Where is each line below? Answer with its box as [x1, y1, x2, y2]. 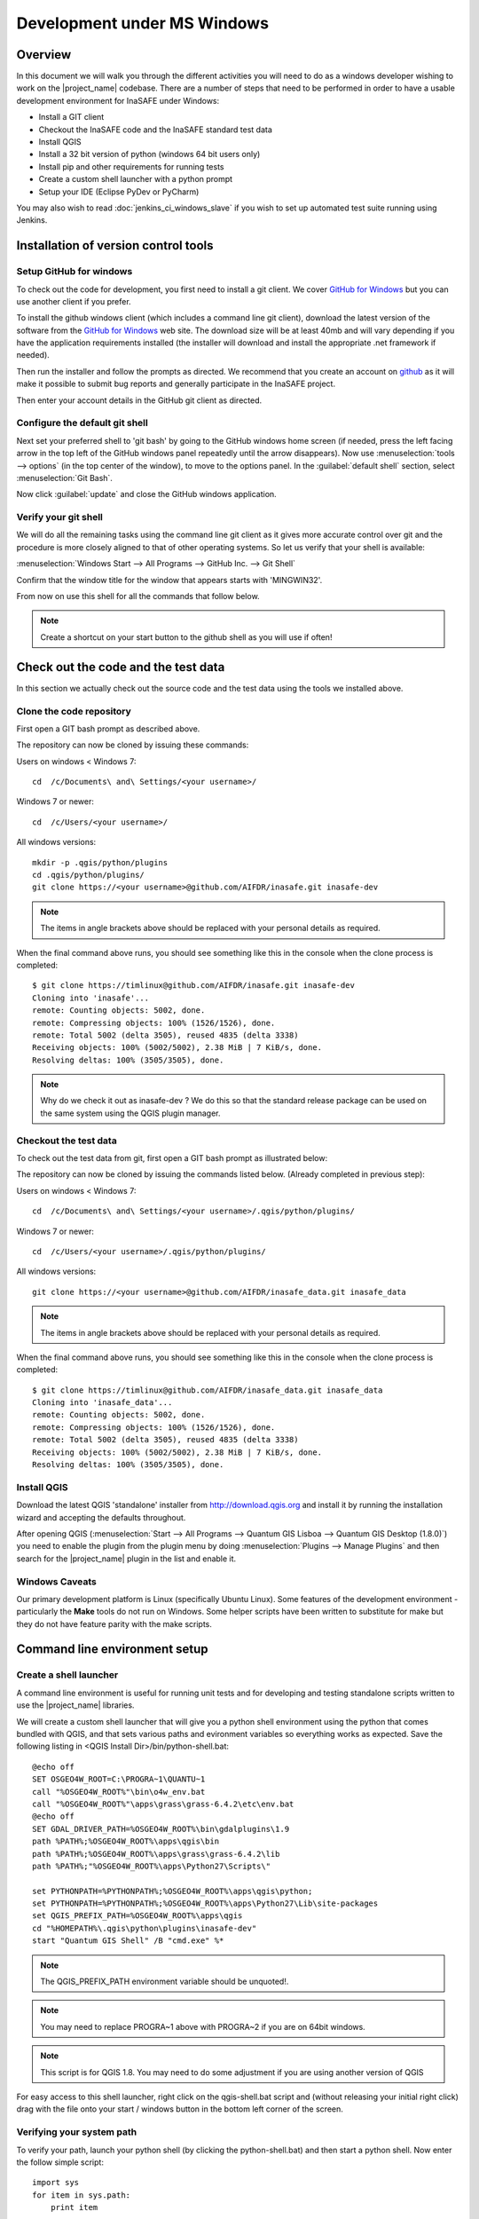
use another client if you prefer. [16, 296, 132, 306]
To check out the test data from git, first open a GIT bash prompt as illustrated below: [16, 1153, 328, 1163]
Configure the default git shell [16, 417, 148, 430]
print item [50, 2202, 98, 2213]
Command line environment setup [16, 1642, 208, 1657]
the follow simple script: [16, 2157, 104, 2168]
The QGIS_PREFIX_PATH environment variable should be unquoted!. [40, 1976, 289, 1987]
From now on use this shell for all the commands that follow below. [16, 591, 261, 602]
